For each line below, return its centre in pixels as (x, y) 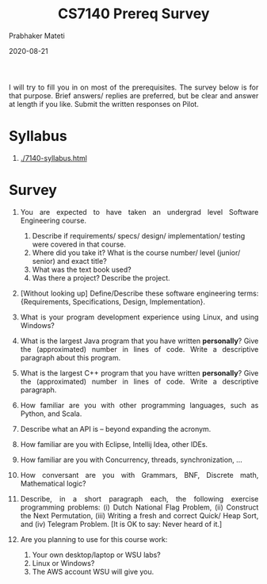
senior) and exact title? (69, 261)
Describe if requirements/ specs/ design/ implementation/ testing (139, 235)
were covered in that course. (79, 244)
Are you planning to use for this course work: (94, 539)
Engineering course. (53, 220)
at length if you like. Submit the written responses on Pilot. (104, 104)
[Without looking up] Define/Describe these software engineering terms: (139, 293)
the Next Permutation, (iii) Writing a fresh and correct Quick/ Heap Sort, (139, 515)
